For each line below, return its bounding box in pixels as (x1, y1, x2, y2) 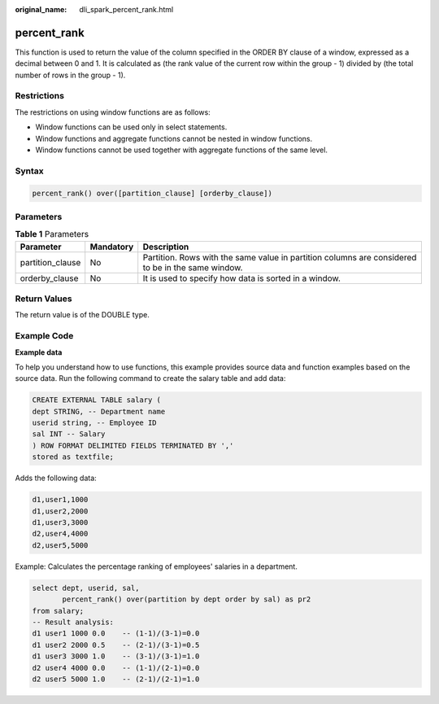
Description (142, 241, 189, 252)
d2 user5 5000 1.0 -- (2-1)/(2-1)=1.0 (32, 674, 200, 684)
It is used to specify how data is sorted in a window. (142, 273, 341, 284)
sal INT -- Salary (32, 430, 106, 439)
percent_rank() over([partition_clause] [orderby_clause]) (32, 188, 272, 198)
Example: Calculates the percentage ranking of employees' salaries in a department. (15, 562, 298, 571)
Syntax (15, 165, 44, 177)
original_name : (15, 5, 67, 14)
